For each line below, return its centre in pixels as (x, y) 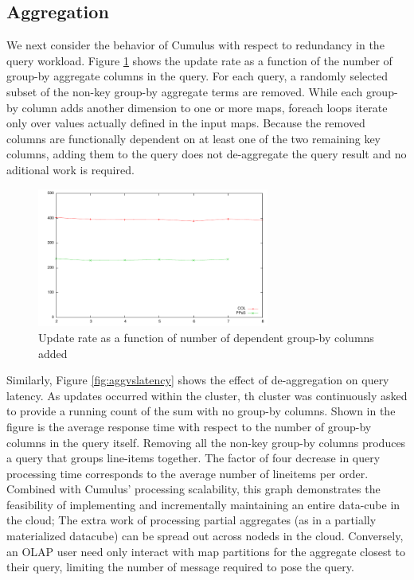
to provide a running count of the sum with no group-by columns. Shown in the (201, 411)
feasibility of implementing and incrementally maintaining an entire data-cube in (203, 504)
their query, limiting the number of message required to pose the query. (180, 567)
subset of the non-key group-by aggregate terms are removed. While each (185, 91)
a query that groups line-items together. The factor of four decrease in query (193, 458)
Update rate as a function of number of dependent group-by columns (206, 337)
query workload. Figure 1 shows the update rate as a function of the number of (199, 60)
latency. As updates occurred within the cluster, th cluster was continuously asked (207, 395)
